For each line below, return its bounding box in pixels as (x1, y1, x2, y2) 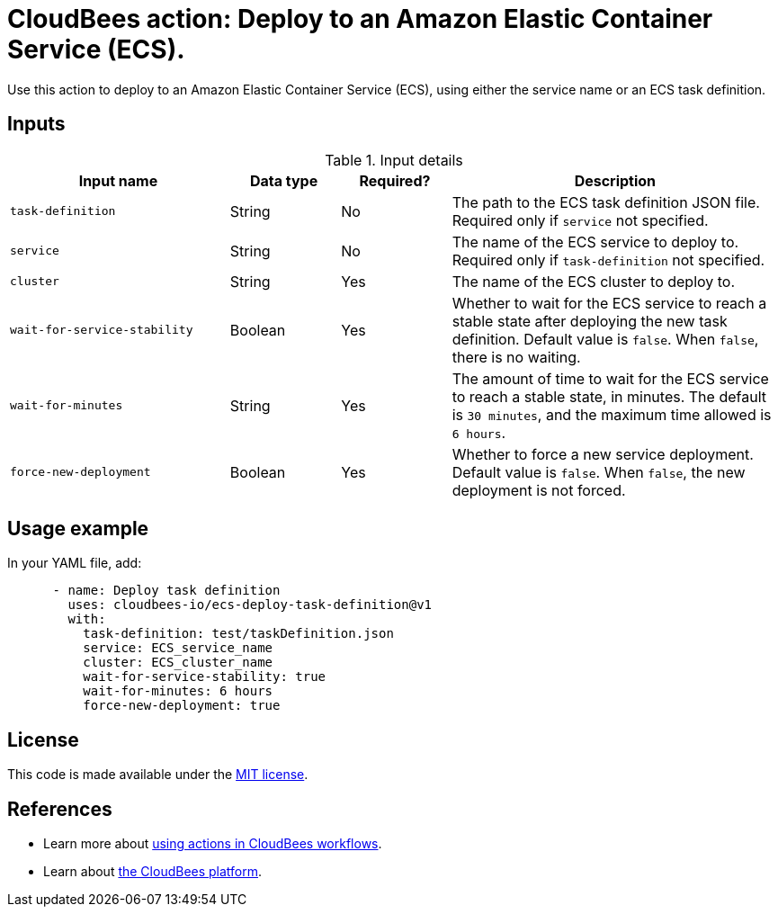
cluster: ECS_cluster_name (83, 655, 273, 670)
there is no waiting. (452, 347, 581, 366)
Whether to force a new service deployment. (452, 444, 754, 463)
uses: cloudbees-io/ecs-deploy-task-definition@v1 (67, 597, 433, 613)
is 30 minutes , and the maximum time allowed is (452, 405, 772, 424)
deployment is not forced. (452, 480, 626, 499)
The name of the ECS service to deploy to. (452, 232, 739, 251)
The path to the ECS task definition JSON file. (452, 193, 760, 211)
